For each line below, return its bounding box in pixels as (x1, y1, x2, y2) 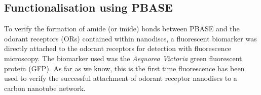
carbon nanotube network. (4, 82, 86, 93)
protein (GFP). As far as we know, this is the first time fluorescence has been (4, 63, 245, 73)
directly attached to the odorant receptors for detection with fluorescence (4, 43, 231, 54)
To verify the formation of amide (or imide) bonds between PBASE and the (4, 23, 240, 34)
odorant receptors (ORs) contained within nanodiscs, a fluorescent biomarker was (4, 33, 257, 43)
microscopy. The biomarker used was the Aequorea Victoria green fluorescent (4, 53, 242, 63)
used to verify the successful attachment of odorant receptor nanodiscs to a (4, 73, 237, 83)
